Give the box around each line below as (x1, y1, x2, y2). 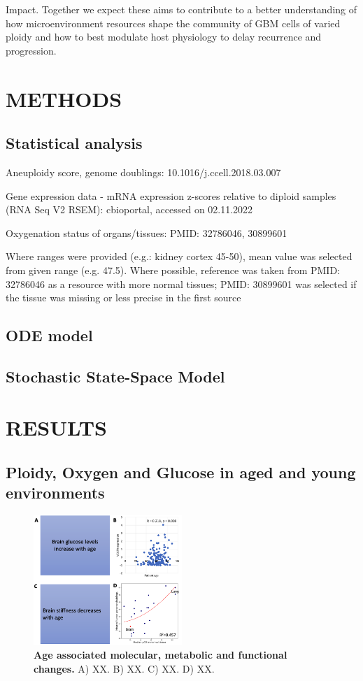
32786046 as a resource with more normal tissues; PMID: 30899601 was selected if (6, 276, 357, 291)
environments (6, 482, 105, 503)
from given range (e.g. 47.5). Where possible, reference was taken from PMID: (6, 262, 341, 277)
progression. (6, 43, 57, 57)
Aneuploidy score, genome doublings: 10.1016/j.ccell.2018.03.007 (6, 164, 281, 179)
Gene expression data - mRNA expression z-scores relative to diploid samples (6, 188, 336, 203)
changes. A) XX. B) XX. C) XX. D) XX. (34, 661, 215, 675)
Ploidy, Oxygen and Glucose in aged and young (6, 461, 356, 483)
